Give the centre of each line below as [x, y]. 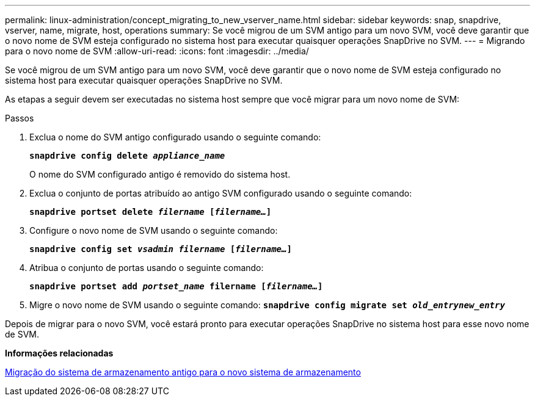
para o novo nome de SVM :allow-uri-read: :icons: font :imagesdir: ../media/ [157, 51]
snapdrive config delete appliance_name [127, 156]
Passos [20, 118]
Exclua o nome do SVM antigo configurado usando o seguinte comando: [175, 137]
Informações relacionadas [59, 353]
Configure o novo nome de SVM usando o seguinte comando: [154, 230]
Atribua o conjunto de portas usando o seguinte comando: [147, 268]
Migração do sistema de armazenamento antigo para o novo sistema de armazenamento [183, 372]
